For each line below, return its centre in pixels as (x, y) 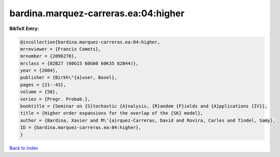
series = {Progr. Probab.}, (55, 99)
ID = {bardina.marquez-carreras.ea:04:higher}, (81, 128)
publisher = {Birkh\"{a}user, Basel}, (69, 77)
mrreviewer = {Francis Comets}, (61, 49)
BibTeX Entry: (24, 29)
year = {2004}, (39, 71)
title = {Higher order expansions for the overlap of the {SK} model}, (112, 113)
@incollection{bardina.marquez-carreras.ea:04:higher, (90, 42)
